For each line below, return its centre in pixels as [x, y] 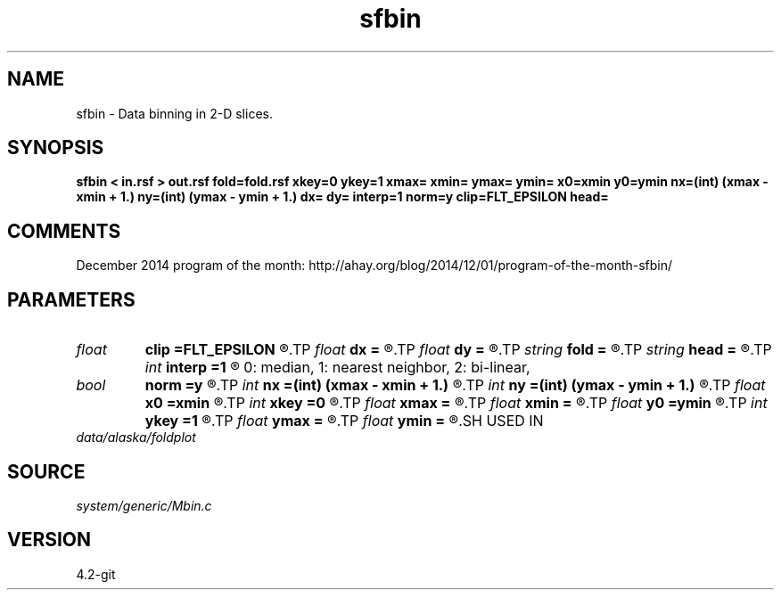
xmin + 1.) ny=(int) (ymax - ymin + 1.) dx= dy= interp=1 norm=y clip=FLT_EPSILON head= [342, 197]
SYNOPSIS [56, 148]
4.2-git [96, 574]
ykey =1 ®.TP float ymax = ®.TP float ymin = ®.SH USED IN [344, 421]
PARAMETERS [71, 299]
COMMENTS [64, 231]
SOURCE [46, 471]
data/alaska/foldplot [136, 438]
